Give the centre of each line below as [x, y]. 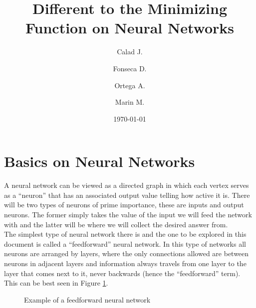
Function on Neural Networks [129, 28]
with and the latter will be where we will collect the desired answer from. [116, 224]
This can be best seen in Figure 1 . [56, 283]
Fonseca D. [130, 68]
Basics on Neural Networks [100, 161]
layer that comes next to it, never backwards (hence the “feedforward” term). [122, 273]
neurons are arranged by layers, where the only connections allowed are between [127, 253]
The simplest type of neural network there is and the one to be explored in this [125, 234]
